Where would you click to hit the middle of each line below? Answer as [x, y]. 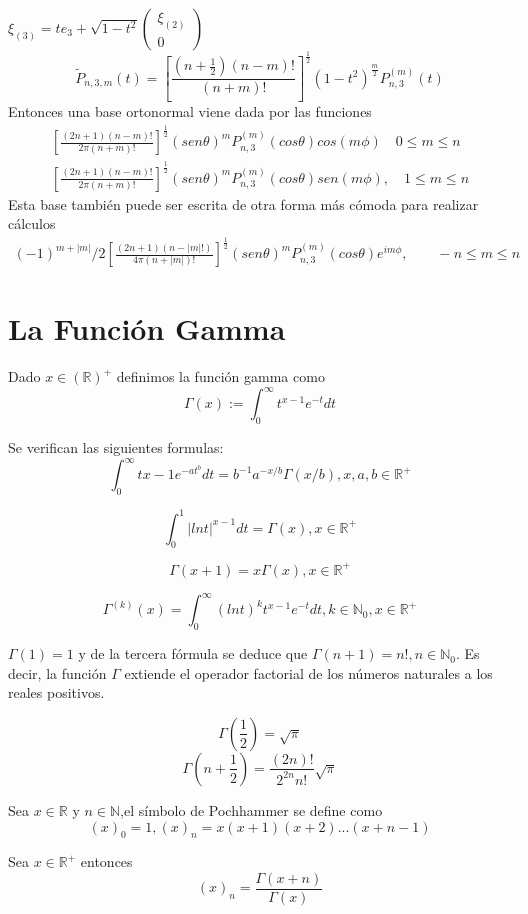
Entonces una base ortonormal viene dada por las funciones [190, 111]
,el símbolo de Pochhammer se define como [251, 809]
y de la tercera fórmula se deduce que [193, 653]
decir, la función [57, 672]
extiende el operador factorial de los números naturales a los [308, 672]
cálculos [32, 223]
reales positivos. [56, 692]
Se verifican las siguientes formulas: [116, 447]
